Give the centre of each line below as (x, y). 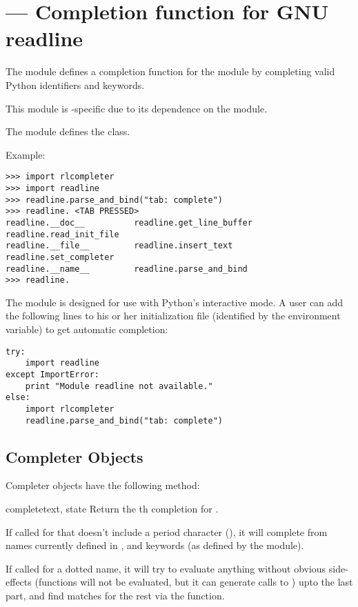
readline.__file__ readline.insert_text (119, 246)
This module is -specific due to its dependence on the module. (137, 108)
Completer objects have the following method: (103, 485)
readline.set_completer (60, 257)
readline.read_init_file (62, 234)
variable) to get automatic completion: (87, 329)
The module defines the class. (68, 131)
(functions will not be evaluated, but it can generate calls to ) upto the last (194, 582)
